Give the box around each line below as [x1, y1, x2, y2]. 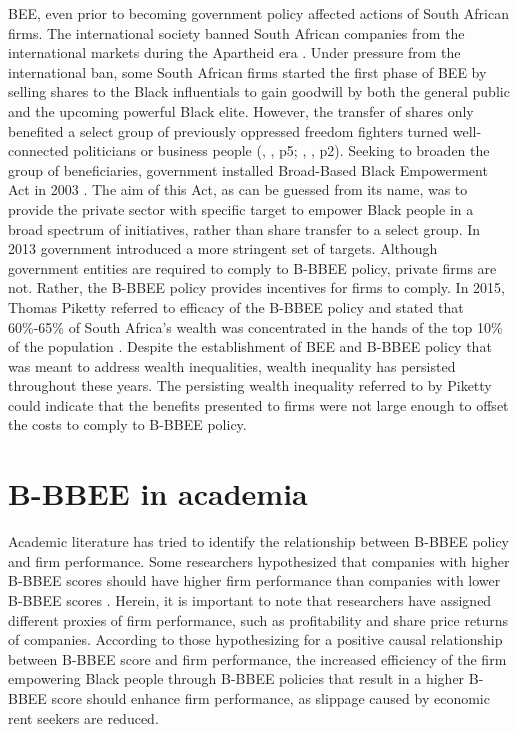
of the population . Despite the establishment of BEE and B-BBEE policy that [8, 336, 492, 357]
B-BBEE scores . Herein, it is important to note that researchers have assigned [8, 589, 492, 610]
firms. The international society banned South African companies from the [8, 22, 465, 43]
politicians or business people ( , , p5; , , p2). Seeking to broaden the [73, 140, 490, 161]
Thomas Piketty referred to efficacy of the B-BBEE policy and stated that [8, 296, 464, 317]
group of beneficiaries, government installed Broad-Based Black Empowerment [8, 159, 488, 180]
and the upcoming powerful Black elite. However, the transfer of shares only [8, 100, 474, 121]
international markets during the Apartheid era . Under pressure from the [8, 42, 461, 63]
